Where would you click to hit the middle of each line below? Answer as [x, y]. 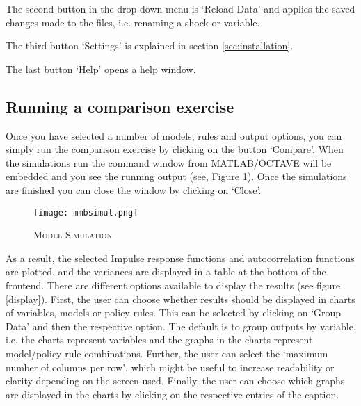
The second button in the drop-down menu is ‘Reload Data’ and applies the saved [180, 8]
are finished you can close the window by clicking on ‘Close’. [134, 189]
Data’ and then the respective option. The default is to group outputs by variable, [181, 326]
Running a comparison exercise [120, 106]
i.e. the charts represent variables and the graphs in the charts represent [159, 340]
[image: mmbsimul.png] [86, 212]
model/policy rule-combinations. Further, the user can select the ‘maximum [167, 353]
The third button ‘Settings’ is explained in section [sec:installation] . [150, 46]
